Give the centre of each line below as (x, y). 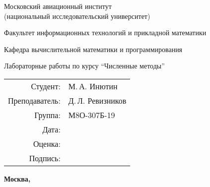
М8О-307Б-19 (92, 115)
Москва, (17, 178)
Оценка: (47, 143)
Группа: (47, 115)
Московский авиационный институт (58, 6)
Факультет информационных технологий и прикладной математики (105, 32)
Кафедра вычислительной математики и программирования (93, 49)
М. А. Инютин (93, 86)
